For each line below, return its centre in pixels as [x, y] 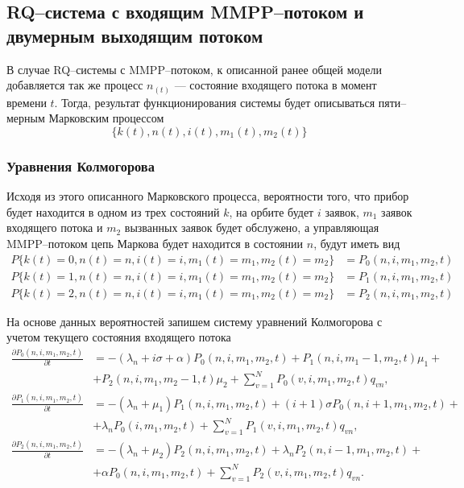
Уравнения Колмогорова [81, 165]
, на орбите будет [271, 211]
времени [27, 102]
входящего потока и [55, 227]
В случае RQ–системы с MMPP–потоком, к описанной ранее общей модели [194, 69]
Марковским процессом [106, 118]
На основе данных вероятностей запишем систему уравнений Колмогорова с [195, 321]
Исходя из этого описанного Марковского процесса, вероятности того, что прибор [208, 196]
